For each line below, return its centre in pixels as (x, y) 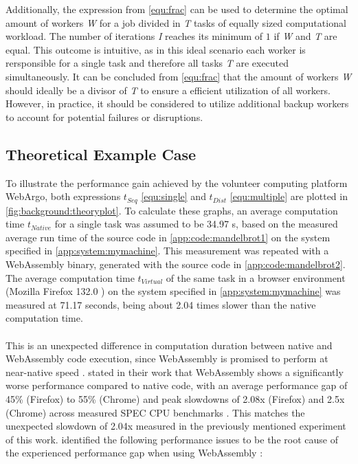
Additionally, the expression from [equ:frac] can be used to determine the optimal (177, 9)
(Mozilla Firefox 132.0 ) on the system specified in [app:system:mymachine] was (173, 291)
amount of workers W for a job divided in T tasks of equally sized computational (176, 22)
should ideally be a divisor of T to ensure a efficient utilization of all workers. (168, 90)
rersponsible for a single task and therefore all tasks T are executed (147, 63)
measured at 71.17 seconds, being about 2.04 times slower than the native (161, 304)
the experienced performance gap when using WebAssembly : (134, 453)
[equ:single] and (174, 196)
